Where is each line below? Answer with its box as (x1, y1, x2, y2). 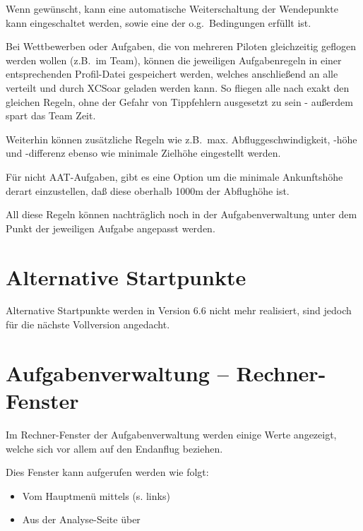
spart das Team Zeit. (6, 108, 96, 123)
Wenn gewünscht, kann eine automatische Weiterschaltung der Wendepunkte (6, 1, 338, 16)
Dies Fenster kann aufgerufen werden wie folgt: (6, 465, 209, 479)
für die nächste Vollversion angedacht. (6, 317, 170, 332)
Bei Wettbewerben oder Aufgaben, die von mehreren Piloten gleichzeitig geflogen (6, 39, 356, 54)
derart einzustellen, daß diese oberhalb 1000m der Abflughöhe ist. (6, 183, 290, 198)
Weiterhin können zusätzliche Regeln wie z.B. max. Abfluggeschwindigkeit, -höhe (6, 131, 357, 146)
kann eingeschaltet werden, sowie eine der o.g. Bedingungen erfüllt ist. (6, 15, 311, 30)
